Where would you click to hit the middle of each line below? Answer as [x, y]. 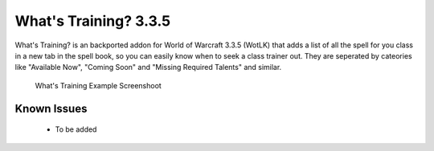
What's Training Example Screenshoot [98, 85]
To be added [76, 129]
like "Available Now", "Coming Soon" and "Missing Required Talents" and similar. [148, 67]
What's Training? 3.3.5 [93, 21]
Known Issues [51, 108]
